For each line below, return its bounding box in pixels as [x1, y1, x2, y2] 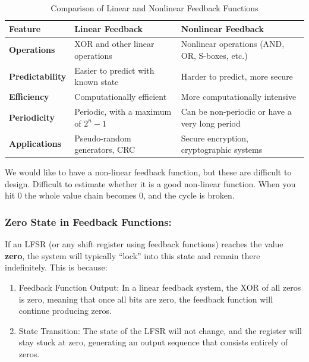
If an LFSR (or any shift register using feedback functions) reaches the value [5, 238, 283, 250]
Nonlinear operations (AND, [181, 37, 285, 50]
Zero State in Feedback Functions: [5, 214, 172, 229]
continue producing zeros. [18, 304, 112, 317]
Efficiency [9, 90, 49, 103]
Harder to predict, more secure [181, 70, 293, 82]
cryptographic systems [181, 143, 263, 156]
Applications [9, 137, 62, 150]
